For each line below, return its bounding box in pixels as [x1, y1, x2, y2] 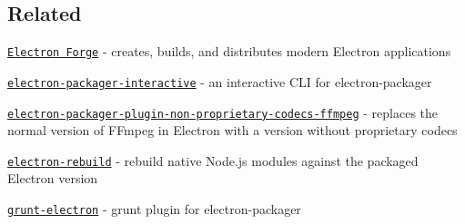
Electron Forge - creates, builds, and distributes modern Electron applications [7, 42, 451, 61]
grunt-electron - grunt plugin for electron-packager [7, 200, 301, 219]
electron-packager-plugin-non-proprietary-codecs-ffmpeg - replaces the [7, 102, 438, 122]
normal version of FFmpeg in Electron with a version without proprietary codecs [7, 121, 458, 140]
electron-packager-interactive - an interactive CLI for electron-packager [7, 72, 432, 91]
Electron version [7, 169, 98, 188]
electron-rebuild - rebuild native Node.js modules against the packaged [7, 151, 419, 170]
